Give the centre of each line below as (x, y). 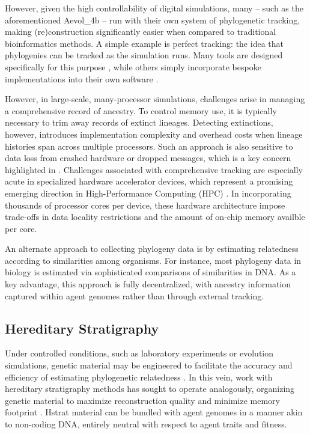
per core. (21, 228)
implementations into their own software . (82, 78)
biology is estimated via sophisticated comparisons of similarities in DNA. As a (150, 272)
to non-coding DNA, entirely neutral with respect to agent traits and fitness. (146, 424)
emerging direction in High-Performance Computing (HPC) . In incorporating (148, 193)
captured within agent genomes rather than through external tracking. (135, 295)
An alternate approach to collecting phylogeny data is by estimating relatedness (152, 249)
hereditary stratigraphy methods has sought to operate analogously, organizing (150, 389)
